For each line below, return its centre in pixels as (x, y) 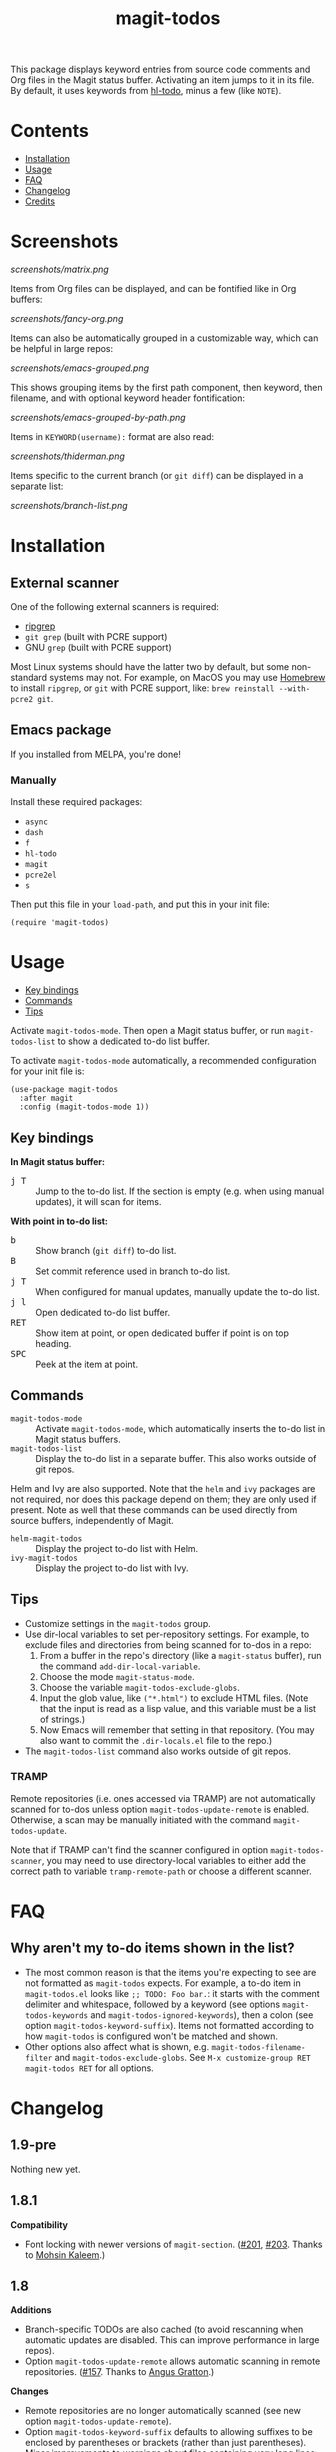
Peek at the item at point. (86, 1364)
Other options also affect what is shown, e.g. (117, 2046)
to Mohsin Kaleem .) (65, 2254)
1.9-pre (33, 2145)
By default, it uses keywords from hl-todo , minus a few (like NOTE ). (146, 91)
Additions (31, 2310)
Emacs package (61, 730)
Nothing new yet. (45, 2169)
